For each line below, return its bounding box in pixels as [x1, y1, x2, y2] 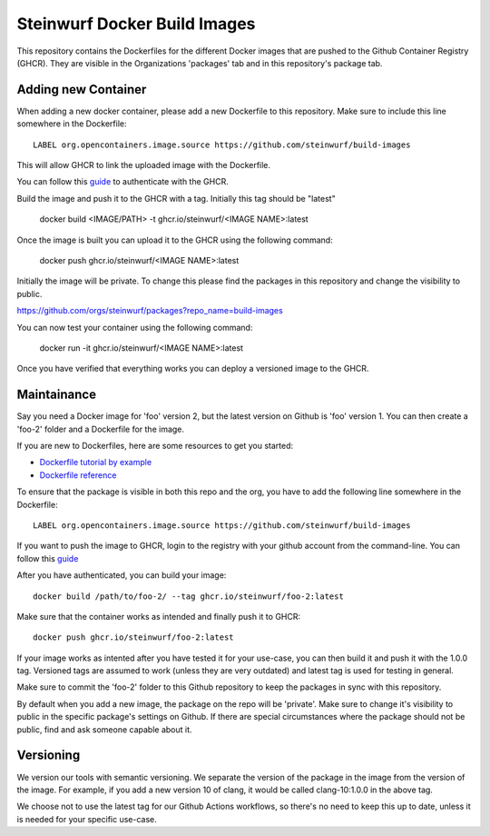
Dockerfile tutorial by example [39, 457, 152, 468]
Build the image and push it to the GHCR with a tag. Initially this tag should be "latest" [16, 193, 336, 204]
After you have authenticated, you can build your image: [16, 570, 227, 581]
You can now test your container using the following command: [16, 322, 253, 333]
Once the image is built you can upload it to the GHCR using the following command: [16, 234, 333, 245]
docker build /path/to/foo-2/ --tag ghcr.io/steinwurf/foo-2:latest [33, 591, 344, 602]
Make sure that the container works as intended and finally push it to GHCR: [16, 611, 301, 622]
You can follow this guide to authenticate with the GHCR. [16, 176, 229, 187]
